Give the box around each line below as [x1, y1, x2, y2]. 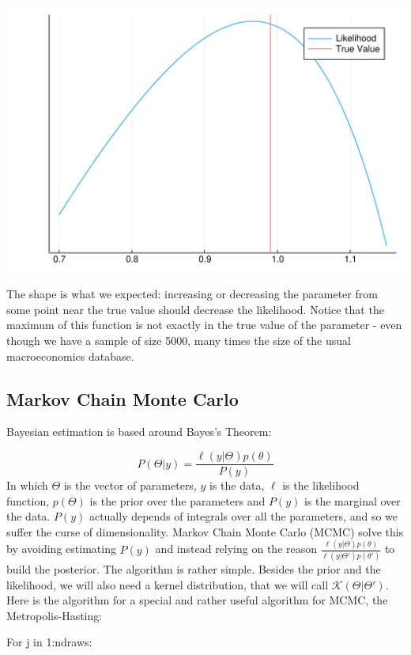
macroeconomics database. [6, 347, 134, 364]
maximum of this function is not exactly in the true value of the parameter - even [6, 316, 402, 333]
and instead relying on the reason [155, 540, 318, 557]
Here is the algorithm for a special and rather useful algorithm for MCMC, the [6, 592, 388, 608]
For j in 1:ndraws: [6, 634, 92, 650]
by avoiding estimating [6, 540, 116, 557]
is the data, [209, 477, 265, 494]
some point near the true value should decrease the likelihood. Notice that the [6, 301, 384, 317]
